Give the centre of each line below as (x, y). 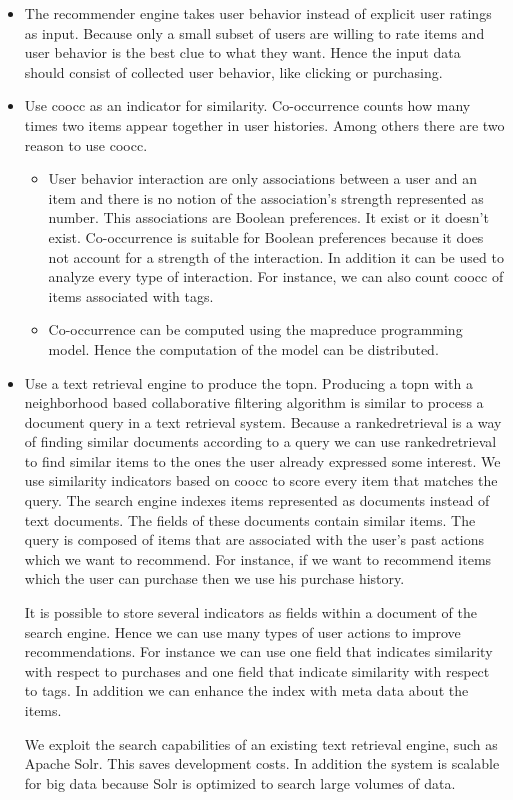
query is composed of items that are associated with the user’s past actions (254, 539)
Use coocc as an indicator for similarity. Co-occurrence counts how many (247, 105)
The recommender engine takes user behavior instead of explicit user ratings (258, 13)
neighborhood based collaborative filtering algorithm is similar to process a (254, 402)
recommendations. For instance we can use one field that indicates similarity (258, 651)
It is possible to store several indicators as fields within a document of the (250, 612)
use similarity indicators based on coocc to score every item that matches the (261, 480)
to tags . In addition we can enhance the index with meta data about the (246, 690)
